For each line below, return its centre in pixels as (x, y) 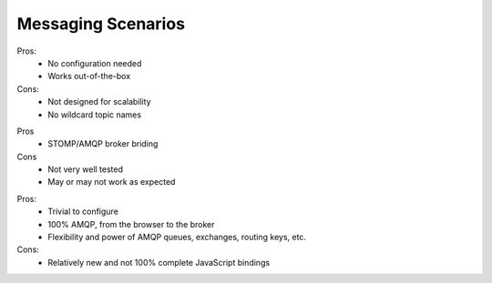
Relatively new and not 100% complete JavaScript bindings (159, 262)
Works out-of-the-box (89, 76)
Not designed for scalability (99, 102)
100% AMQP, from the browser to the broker (131, 224)
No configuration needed (95, 63)
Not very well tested (85, 169)
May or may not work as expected (112, 182)
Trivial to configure (83, 212)
